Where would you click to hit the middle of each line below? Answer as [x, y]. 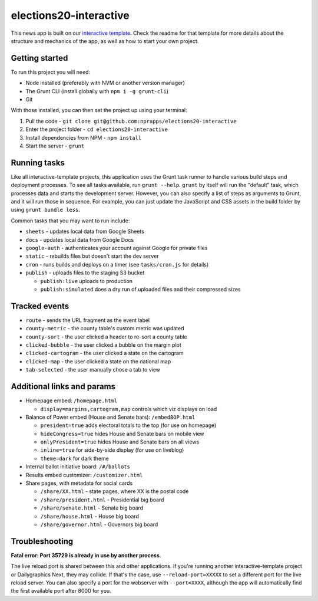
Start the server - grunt [55, 146]
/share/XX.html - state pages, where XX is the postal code [115, 491]
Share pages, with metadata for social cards [79, 483]
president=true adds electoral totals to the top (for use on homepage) [128, 425]
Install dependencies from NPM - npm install [84, 137]
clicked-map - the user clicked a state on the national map [98, 361]
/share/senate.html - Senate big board [92, 508]
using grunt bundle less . [46, 210]
